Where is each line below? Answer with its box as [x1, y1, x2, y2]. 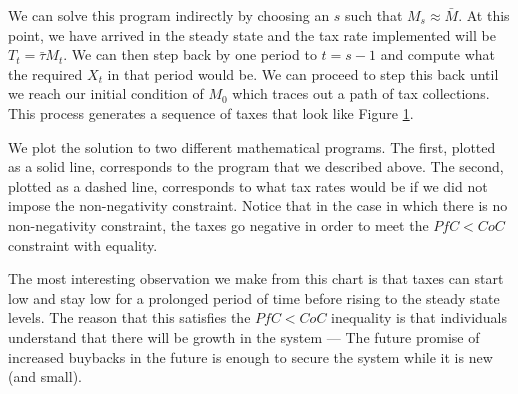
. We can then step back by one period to [63, 44, 317, 65]
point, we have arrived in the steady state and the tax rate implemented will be [8, 24, 496, 45]
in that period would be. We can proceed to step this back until [107, 63, 499, 84]
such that [345, 5, 403, 25]
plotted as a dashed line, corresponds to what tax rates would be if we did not [8, 175, 488, 196]
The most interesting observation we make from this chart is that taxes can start [8, 268, 504, 289]
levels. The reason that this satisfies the [8, 307, 251, 328]
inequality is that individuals [331, 307, 508, 328]
